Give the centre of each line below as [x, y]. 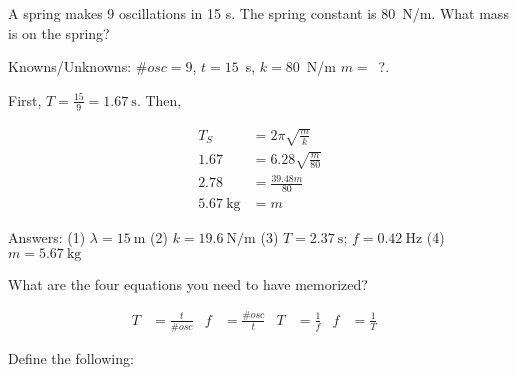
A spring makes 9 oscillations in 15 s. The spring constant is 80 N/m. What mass [258, 13]
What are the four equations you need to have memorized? [188, 283]
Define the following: [71, 357]
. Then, [159, 99]
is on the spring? [59, 32]
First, [25, 99]
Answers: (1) [47, 237]
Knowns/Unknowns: [70, 66]
